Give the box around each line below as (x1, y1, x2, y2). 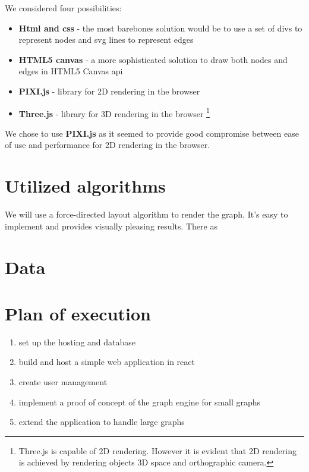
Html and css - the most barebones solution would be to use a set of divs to (18, 21, 302, 34)
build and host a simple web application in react (18, 355, 195, 368)
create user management (18, 376, 108, 388)
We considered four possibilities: (5, 2, 122, 14)
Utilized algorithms (5, 174, 166, 198)
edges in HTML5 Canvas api (18, 65, 123, 77)
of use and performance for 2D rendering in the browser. (5, 139, 210, 151)
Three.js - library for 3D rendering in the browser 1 (18, 105, 210, 119)
